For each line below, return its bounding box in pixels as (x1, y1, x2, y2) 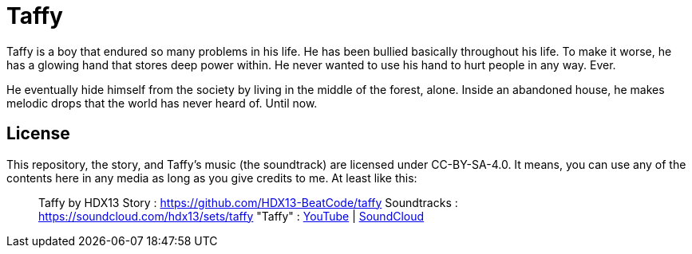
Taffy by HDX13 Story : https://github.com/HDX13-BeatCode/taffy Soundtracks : (38, 195, 458, 209)
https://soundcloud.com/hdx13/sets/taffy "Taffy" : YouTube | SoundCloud (38, 209, 425, 223)
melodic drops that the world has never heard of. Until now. (6, 96, 318, 110)
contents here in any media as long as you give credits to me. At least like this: (6, 170, 417, 185)
